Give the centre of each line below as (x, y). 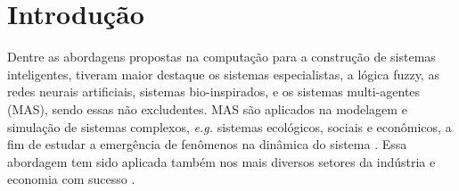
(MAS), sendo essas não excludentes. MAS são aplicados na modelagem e (207, 108)
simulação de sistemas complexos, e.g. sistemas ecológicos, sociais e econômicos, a (229, 126)
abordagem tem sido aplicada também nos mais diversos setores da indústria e (221, 161)
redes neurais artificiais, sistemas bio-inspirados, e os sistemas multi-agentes (214, 91)
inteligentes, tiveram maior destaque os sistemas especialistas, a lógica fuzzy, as (223, 74)
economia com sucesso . (71, 179)
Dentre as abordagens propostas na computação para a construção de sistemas (221, 57)
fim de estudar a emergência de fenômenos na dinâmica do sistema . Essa (207, 144)
